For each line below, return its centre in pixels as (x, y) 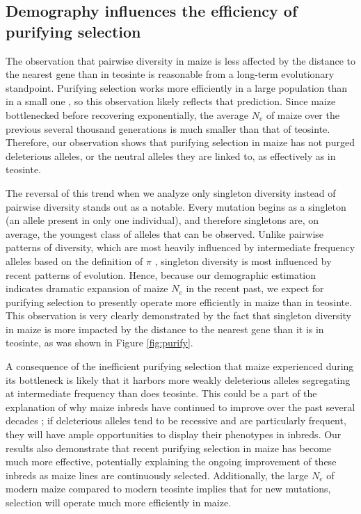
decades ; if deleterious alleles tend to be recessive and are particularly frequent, (176, 420)
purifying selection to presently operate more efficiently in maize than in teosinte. (179, 302)
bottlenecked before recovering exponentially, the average (127, 114)
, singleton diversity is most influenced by (243, 260)
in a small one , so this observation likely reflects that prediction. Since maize (171, 101)
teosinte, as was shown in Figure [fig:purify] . (99, 343)
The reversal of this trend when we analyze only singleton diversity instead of (171, 192)
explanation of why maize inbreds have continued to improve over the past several (180, 407)
